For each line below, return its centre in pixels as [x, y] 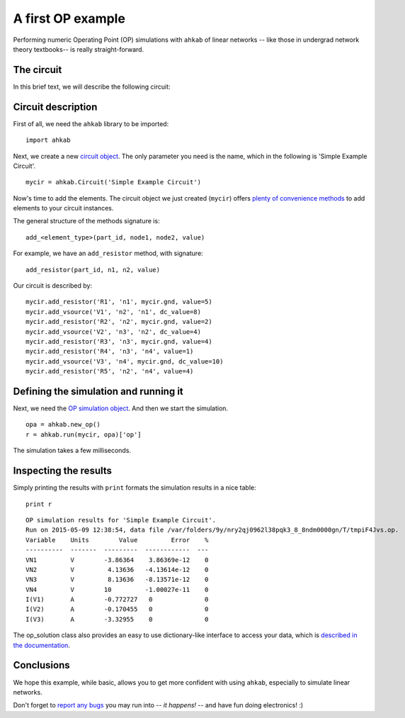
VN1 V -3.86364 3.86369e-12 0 [117, 560]
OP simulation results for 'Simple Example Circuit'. [121, 520]
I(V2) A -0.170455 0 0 [117, 609]
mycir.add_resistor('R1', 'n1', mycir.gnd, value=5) [119, 302]
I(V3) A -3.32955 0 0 [117, 619]
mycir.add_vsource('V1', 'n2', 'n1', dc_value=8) [114, 312]
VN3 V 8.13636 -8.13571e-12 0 [117, 580]
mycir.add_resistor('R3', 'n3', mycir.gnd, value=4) [119, 341]
